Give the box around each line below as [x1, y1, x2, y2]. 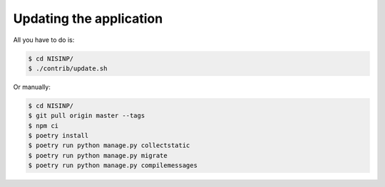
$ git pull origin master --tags [28, 112, 145, 120]
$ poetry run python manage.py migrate [28, 151, 168, 159]
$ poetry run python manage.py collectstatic [28, 141, 190, 149]
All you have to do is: [13, 36, 75, 44]
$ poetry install [28, 132, 89, 140]
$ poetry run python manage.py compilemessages [28, 161, 197, 170]
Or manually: [13, 82, 51, 91]
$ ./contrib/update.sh [28, 64, 108, 73]
